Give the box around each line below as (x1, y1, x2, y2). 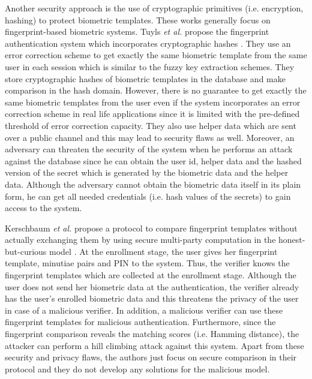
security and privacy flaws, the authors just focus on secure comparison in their (5, 351, 297, 363)
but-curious (5, 245, 47, 257)
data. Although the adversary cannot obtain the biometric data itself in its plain (5, 178, 301, 190)
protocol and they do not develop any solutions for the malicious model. (5, 362, 270, 375)
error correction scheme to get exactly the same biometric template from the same (5, 49, 307, 61)
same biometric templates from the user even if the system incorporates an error (5, 95, 301, 108)
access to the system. (5, 201, 82, 214)
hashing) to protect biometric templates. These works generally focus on (5, 13, 271, 26)
